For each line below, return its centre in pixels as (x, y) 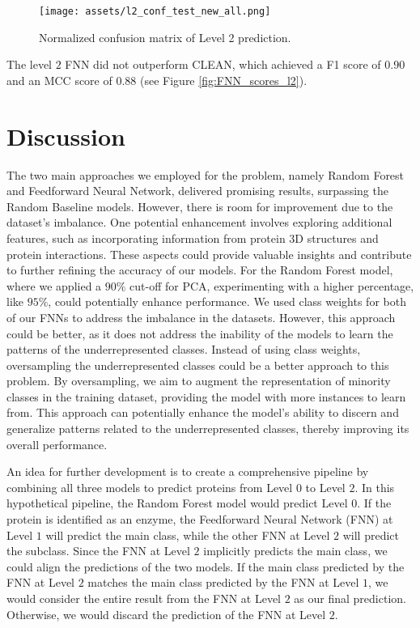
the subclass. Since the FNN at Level (98, 551)
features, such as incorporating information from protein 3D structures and (193, 238)
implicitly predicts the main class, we (295, 551)
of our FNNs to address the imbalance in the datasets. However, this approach (201, 317)
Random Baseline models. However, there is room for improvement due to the (200, 206)
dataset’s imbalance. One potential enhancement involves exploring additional (199, 222)
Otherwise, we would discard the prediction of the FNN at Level (166, 614)
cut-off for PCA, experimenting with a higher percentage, (272, 285)
